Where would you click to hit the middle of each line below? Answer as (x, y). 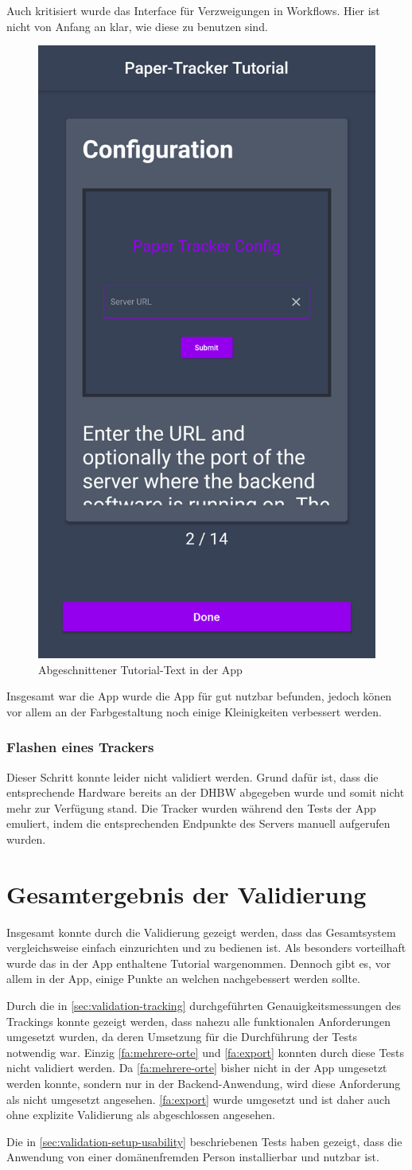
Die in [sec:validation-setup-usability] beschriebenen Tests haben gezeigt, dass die (204, 1141)
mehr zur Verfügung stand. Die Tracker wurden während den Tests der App (191, 807)
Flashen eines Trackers (80, 747)
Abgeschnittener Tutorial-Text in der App (140, 669)
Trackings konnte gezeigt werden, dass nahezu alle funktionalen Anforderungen (199, 1021)
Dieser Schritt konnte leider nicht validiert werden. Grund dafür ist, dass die (192, 776)
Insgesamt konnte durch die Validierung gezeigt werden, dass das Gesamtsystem (201, 932)
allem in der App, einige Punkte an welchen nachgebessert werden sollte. (184, 979)
